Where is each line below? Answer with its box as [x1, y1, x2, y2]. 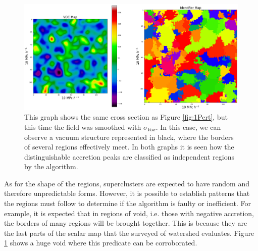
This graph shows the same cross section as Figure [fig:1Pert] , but [24, 112, 228, 122]
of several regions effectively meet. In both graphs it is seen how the [24, 141, 234, 152]
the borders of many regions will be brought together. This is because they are [4, 218, 247, 228]
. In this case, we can [156, 121, 221, 132]
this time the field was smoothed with [24, 121, 141, 132]
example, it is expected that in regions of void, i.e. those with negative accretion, [4, 208, 254, 218]
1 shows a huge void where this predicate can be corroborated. [4, 237, 197, 248]
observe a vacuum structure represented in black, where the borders [24, 131, 234, 142]
